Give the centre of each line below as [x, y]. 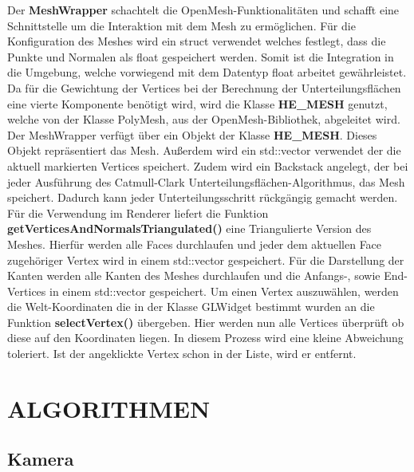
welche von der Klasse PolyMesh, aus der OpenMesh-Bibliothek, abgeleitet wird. [204, 119]
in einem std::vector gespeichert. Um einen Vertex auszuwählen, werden [224, 291]
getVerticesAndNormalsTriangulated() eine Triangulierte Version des [189, 228]
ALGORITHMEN [109, 408]
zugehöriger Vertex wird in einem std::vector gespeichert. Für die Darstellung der [206, 260]
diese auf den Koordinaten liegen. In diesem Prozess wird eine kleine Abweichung [205, 338]
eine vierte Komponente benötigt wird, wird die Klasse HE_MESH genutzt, [197, 103]
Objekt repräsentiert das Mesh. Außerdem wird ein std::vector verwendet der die [204, 150]
